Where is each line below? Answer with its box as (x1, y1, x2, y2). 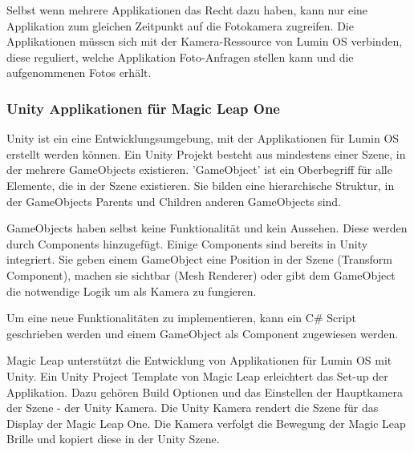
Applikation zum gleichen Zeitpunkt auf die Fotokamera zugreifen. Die (6, 17, 354, 34)
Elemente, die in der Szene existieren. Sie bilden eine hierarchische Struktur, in (6, 176, 395, 193)
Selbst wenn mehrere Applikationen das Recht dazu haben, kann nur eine (6, 2, 368, 18)
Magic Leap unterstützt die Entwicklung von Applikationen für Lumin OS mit (6, 352, 392, 369)
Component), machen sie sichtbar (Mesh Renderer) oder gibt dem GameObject (6, 266, 396, 283)
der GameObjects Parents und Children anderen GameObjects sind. (6, 192, 341, 209)
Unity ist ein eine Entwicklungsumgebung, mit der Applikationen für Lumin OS (6, 130, 400, 147)
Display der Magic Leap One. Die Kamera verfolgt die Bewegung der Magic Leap (6, 414, 406, 431)
